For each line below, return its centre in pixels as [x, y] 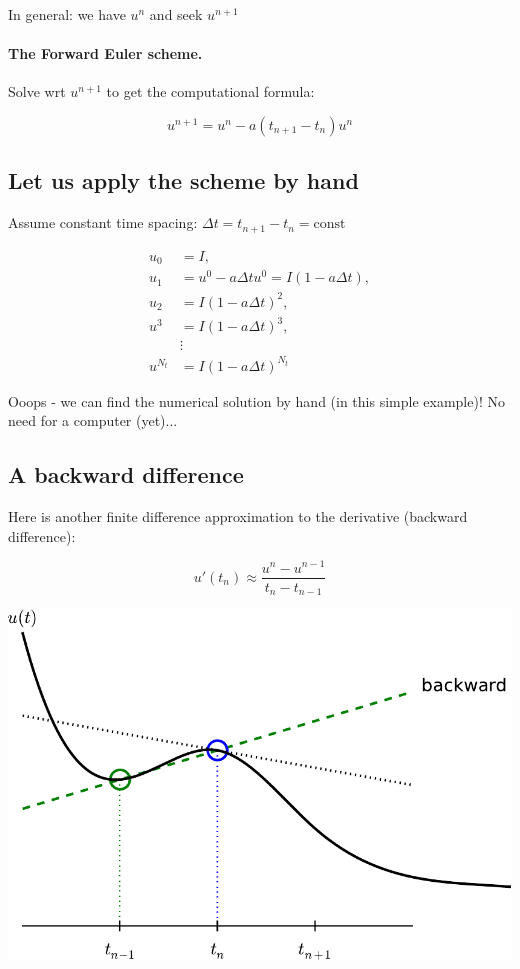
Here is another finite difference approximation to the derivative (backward [238, 516]
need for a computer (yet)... [93, 420]
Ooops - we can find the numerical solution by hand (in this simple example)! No [256, 400]
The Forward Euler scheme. [105, 53]
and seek [176, 14]
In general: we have [67, 14]
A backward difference [126, 474]
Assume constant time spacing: [103, 222]
